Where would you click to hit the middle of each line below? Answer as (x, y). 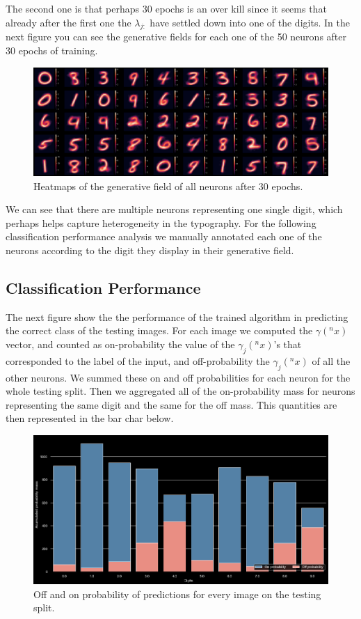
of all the (331, 360)
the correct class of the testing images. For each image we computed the (159, 330)
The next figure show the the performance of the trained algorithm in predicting (177, 316)
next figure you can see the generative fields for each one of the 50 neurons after (176, 37)
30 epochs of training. (52, 50)
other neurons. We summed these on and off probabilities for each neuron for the (178, 377)
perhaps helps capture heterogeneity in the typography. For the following (161, 222)
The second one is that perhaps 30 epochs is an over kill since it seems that (166, 8)
